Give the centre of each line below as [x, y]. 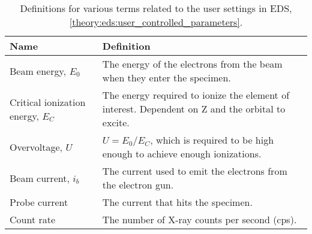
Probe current [39, 202]
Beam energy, [38, 71]
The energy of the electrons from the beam [192, 64]
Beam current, [40, 178]
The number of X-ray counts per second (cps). [199, 219]
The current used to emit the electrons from [195, 171]
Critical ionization [48, 102]
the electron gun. [138, 185]
